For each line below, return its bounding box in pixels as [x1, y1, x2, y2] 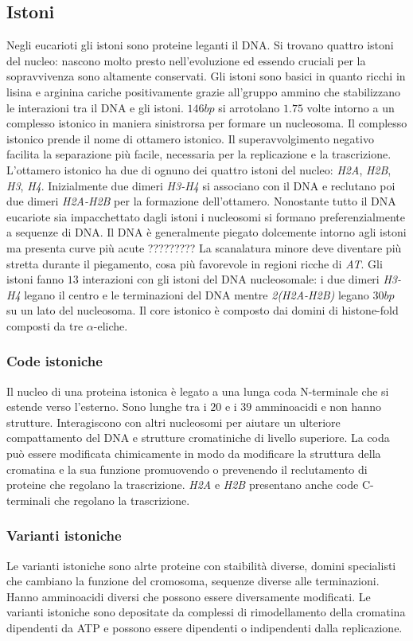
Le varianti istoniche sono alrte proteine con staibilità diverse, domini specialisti [6, 557, 396, 573]
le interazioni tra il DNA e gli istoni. [6, 99, 184, 115]
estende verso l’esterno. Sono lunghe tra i [6, 398, 207, 415]
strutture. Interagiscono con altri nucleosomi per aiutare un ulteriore [6, 413, 341, 430]
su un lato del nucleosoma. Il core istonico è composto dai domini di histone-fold [6, 302, 399, 319]
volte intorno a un [306, 99, 395, 115]
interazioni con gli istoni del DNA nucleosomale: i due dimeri [82, 271, 380, 287]
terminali [6, 491, 51, 508]
